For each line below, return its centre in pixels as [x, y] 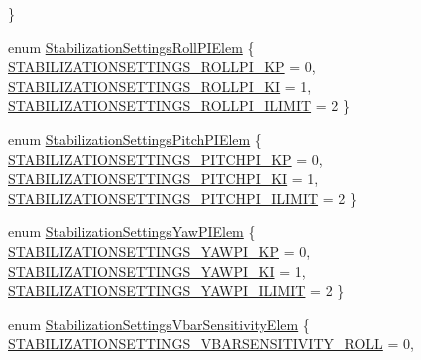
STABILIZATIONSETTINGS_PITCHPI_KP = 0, [165, 158]
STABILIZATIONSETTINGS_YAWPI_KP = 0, [159, 250]
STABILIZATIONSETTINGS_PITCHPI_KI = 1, [163, 178]
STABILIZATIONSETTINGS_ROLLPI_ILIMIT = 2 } [179, 105]
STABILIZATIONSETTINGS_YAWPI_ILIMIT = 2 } [176, 290]
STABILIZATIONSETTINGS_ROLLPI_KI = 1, [160, 85]
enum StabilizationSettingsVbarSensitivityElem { [159, 323]
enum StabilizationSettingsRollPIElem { [131, 46]
